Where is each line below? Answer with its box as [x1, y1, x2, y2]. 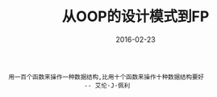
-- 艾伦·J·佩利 [84, 82, 131, 90]
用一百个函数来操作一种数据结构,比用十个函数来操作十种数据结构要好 [8, 73, 204, 81]
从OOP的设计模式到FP [61, 7, 210, 26]
